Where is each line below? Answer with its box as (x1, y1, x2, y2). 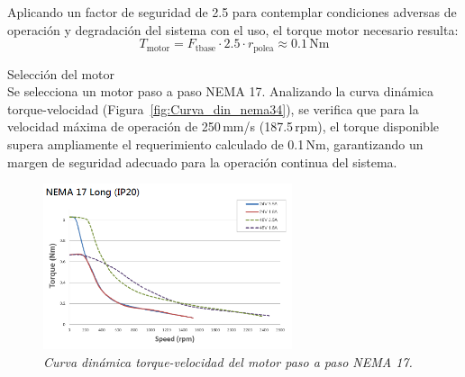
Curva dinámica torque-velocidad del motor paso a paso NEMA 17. (43, 352, 413, 371)
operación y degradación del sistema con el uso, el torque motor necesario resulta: (7, 20, 459, 39)
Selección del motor (7, 64, 115, 83)
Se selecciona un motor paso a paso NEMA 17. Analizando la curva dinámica (7, 82, 433, 101)
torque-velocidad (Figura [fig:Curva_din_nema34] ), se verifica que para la (7, 99, 419, 118)
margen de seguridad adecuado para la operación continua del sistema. (7, 152, 397, 171)
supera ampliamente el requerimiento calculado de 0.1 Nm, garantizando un (7, 135, 424, 154)
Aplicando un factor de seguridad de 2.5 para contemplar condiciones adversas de (7, 3, 457, 21)
